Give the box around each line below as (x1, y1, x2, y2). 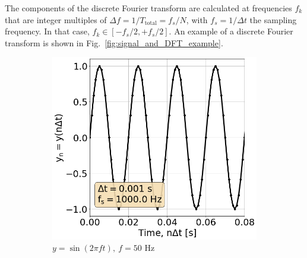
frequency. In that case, (5, 25, 90, 37)
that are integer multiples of (5, 13, 107, 26)
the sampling (249, 13, 297, 26)
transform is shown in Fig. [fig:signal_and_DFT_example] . (5, 36, 223, 49)
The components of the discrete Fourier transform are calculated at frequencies (5, 2, 292, 14)
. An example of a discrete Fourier (169, 25, 293, 37)
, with (186, 13, 208, 26)
